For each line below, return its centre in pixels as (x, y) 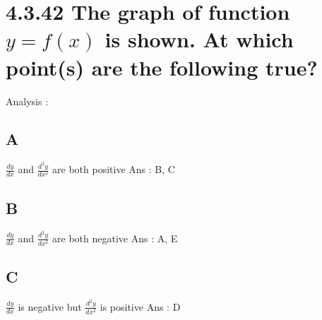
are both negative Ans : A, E (115, 238)
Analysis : (27, 101)
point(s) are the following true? (162, 67)
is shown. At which (199, 39)
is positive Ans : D (140, 306)
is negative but (50, 306)
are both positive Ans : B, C (114, 169)
